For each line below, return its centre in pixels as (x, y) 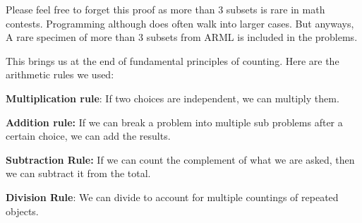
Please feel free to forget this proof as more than (110, 9)
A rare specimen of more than (71, 37)
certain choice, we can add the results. (88, 136)
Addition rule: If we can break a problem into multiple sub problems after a (174, 122)
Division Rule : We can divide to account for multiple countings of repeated (172, 197)
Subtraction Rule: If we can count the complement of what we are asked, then (180, 159)
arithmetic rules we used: (60, 74)
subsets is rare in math (276, 9)
